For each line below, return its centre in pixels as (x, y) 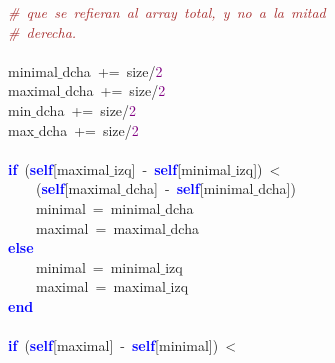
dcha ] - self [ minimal (189, 188)
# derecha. (42, 31)
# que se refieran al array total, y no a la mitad (167, 12)
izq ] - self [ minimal (172, 168)
